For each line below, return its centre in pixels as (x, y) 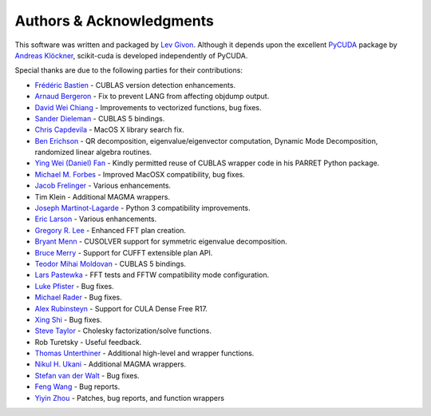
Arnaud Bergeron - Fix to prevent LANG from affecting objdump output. (152, 97)
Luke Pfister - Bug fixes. (75, 286)
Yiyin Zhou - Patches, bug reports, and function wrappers (130, 398)
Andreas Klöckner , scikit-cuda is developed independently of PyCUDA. (131, 55)
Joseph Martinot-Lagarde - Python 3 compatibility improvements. (142, 208)
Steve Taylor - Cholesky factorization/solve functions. (123, 331)
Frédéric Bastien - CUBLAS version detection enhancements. (135, 85)
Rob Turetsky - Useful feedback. (88, 342)
